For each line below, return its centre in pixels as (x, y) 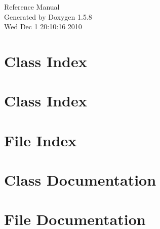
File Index (41, 140)
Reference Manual (32, 7)
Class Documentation (80, 180)
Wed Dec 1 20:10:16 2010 (43, 26)
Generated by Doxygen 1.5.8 (48, 16)
